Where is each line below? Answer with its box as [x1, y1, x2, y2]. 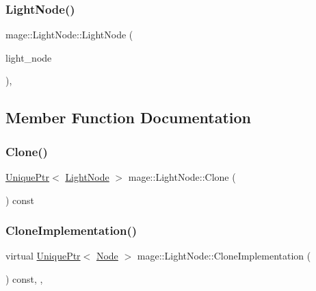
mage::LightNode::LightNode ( [5, 27, 133, 42]
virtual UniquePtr [5, 249, 81, 263]
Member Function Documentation [5, 107, 252, 128]
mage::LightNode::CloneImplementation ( [137, 249, 311, 263]
